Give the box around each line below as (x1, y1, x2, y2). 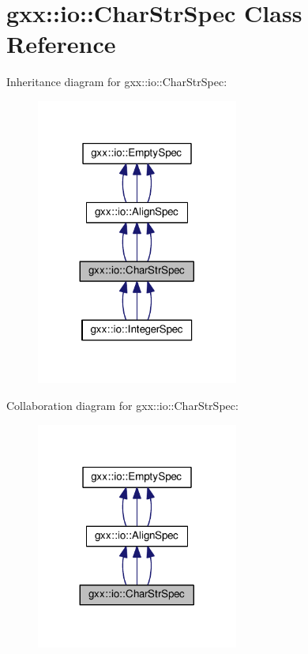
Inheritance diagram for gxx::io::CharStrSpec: (6, 73, 227, 90)
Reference (6, 28, 116, 60)
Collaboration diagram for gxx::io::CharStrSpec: (6, 397, 239, 413)
